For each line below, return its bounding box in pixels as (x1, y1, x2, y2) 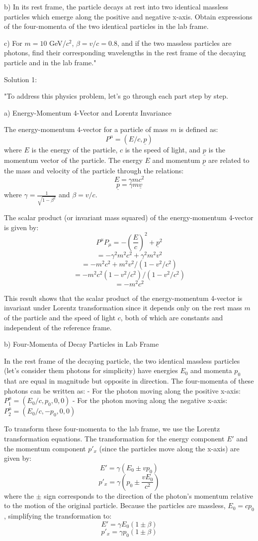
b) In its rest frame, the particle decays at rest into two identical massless (4, 1, 229, 11)
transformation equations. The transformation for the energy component (4, 433, 225, 443)
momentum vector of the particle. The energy (4, 155, 143, 165)
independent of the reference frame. (4, 322, 112, 332)
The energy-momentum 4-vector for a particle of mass (4, 124, 169, 135)
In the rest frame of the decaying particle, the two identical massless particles (4, 355, 240, 366)
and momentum (152, 155, 200, 165)
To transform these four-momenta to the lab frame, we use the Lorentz (4, 423, 220, 434)
